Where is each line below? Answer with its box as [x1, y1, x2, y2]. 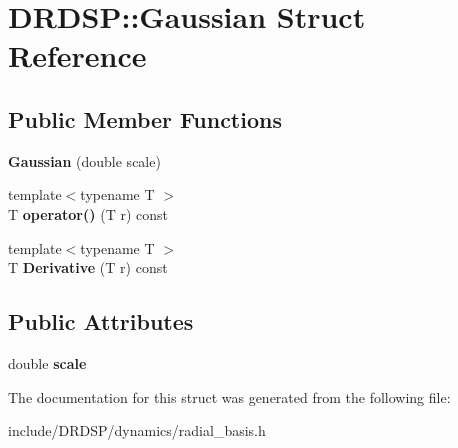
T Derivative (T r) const [8, 257, 168, 278]
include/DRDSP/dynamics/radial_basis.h [8, 420, 266, 441]
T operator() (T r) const [8, 203, 168, 224]
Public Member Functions [8, 103, 282, 134]
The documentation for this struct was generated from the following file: [8, 386, 451, 407]
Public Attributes [8, 306, 194, 337]
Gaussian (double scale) [8, 150, 161, 171]
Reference [8, 35, 147, 76]
